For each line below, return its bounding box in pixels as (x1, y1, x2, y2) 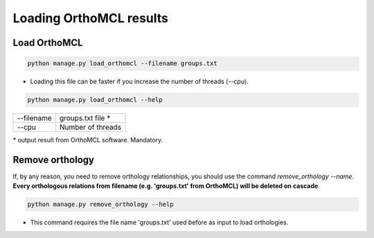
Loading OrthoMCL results (12, 10, 169, 26)
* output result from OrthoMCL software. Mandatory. (12, 136, 163, 144)
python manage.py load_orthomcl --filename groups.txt (27, 60, 217, 67)
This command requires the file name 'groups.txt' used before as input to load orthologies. (30, 219, 289, 227)
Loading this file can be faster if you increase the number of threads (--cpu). (30, 77, 249, 86)
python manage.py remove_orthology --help (27, 201, 174, 208)
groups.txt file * (59, 113, 111, 123)
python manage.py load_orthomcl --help (27, 96, 163, 104)
